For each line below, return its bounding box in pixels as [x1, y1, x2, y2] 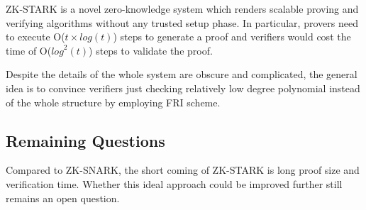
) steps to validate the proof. [89, 43, 213, 57]
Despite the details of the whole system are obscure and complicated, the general [6, 67, 357, 82]
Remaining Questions [6, 129, 165, 151]
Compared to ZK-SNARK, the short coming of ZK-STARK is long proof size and [6, 162, 360, 177]
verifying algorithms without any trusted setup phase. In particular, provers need [6, 15, 358, 30]
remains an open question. [6, 190, 120, 205]
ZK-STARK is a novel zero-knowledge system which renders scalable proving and [6, 1, 359, 16]
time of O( [6, 43, 52, 57]
